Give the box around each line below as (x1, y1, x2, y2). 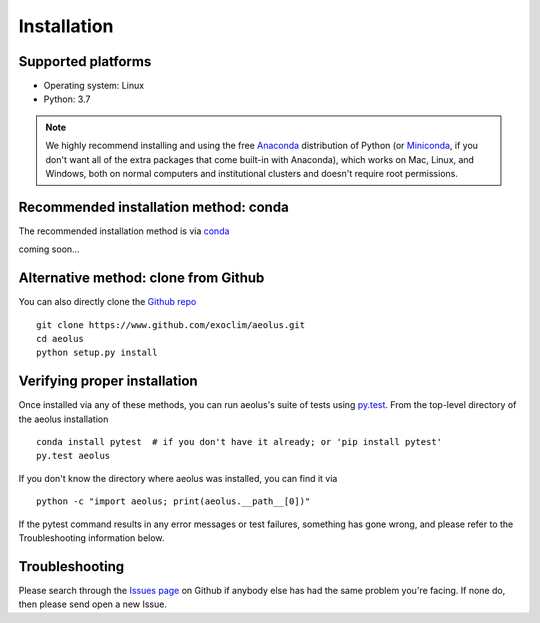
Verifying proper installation (18, 373, 199, 390)
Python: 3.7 (43, 93, 91, 105)
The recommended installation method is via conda (18, 225, 230, 237)
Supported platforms (18, 53, 152, 70)
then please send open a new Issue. (18, 598, 167, 610)
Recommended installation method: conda (18, 198, 289, 215)
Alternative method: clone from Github (18, 270, 265, 287)
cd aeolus (36, 333, 84, 344)
